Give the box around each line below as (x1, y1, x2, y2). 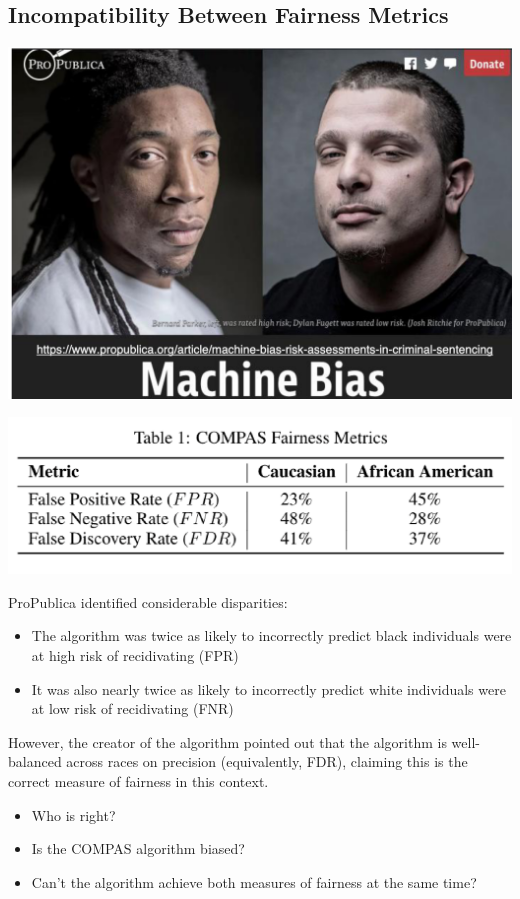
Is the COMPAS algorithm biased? (31, 838, 245, 859)
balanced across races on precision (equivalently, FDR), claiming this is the (8, 751, 468, 772)
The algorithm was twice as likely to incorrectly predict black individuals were (31, 625, 512, 646)
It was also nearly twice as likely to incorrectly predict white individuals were (31, 678, 506, 699)
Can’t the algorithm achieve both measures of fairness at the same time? (31, 871, 477, 892)
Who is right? (31, 804, 116, 825)
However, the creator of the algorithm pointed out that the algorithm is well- (8, 731, 480, 752)
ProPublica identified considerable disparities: (8, 591, 288, 612)
